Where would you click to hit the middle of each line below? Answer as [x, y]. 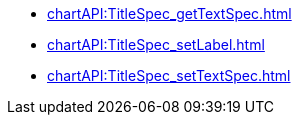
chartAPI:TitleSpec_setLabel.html [156, 44]
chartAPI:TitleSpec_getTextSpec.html [169, 13]
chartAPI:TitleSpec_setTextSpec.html [169, 75]
